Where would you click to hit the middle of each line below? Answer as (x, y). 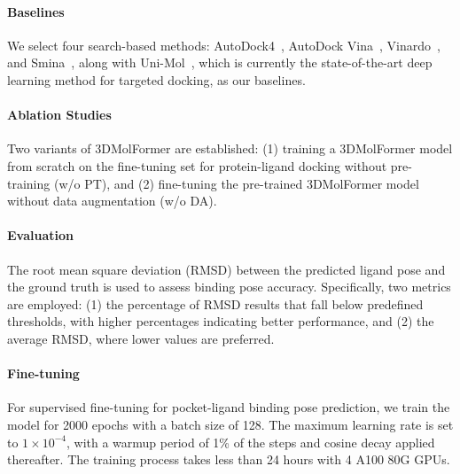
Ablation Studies (59, 115)
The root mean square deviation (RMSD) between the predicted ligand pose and (226, 269)
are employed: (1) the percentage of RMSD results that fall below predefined (215, 303)
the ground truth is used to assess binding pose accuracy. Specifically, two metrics (229, 287)
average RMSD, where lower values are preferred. (141, 338)
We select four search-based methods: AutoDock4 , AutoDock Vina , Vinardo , (224, 45)
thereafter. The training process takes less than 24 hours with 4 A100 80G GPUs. (229, 459)
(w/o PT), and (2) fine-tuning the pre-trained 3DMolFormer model (236, 183)
